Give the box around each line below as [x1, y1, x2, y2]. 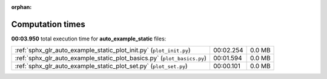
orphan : [11, 4, 32, 10]
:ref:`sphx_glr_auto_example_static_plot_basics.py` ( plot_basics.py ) [15, 54, 207, 63]
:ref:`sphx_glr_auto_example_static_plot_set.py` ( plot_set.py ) [15, 62, 188, 71]
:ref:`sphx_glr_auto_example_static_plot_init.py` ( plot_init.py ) [15, 46, 191, 54]
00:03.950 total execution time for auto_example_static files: [11, 35, 167, 42]
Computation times [11, 19, 85, 30]
